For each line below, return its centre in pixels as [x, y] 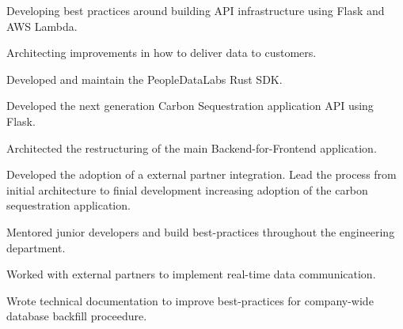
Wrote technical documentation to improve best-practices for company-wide [190, 300]
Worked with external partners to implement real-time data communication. [191, 274]
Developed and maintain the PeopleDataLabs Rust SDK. [144, 79]
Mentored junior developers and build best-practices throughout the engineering [201, 231]
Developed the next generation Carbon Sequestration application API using [190, 106]
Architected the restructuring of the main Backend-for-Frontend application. [192, 147]
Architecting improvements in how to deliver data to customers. [162, 53]
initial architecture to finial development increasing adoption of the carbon [187, 189]
